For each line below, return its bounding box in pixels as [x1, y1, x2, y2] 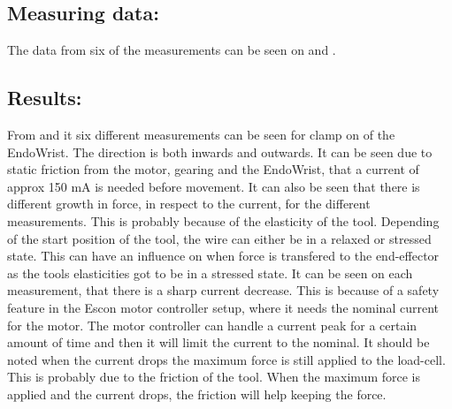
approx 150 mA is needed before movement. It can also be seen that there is [7, 177, 420, 195]
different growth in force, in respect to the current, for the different [7, 194, 371, 213]
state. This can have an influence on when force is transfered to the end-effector [7, 246, 440, 265]
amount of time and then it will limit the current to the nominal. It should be [7, 333, 430, 352]
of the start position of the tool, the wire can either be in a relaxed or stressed [7, 229, 432, 247]
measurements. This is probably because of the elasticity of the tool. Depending [7, 211, 440, 230]
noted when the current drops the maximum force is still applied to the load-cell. [7, 350, 446, 368]
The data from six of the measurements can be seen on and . [7, 41, 336, 59]
